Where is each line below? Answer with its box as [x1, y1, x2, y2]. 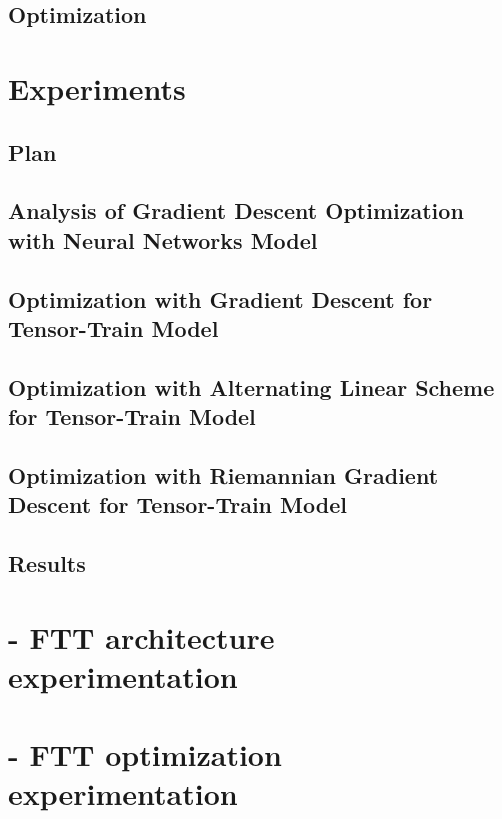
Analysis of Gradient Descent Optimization [8, 195, 464, 226]
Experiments [8, 67, 186, 108]
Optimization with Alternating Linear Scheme [8, 371, 495, 402]
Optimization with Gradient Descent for [8, 283, 433, 314]
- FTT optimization [8, 734, 282, 775]
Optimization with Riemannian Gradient [8, 459, 439, 490]
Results [8, 548, 86, 579]
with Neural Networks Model [8, 224, 318, 255]
